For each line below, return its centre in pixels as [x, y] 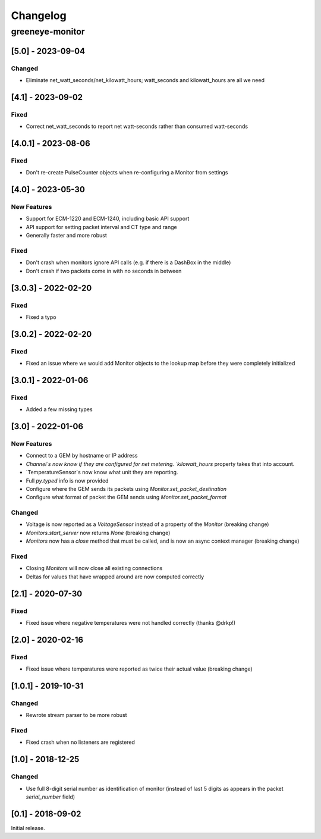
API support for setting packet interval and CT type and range [102, 227]
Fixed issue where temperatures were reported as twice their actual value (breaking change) [139, 669]
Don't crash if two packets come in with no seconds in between [104, 271]
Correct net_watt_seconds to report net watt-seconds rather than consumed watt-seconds [137, 126]
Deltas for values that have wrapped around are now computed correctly [115, 577]
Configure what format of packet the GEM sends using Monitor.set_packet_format [126, 497]
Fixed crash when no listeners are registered [80, 742]
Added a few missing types [59, 409]
